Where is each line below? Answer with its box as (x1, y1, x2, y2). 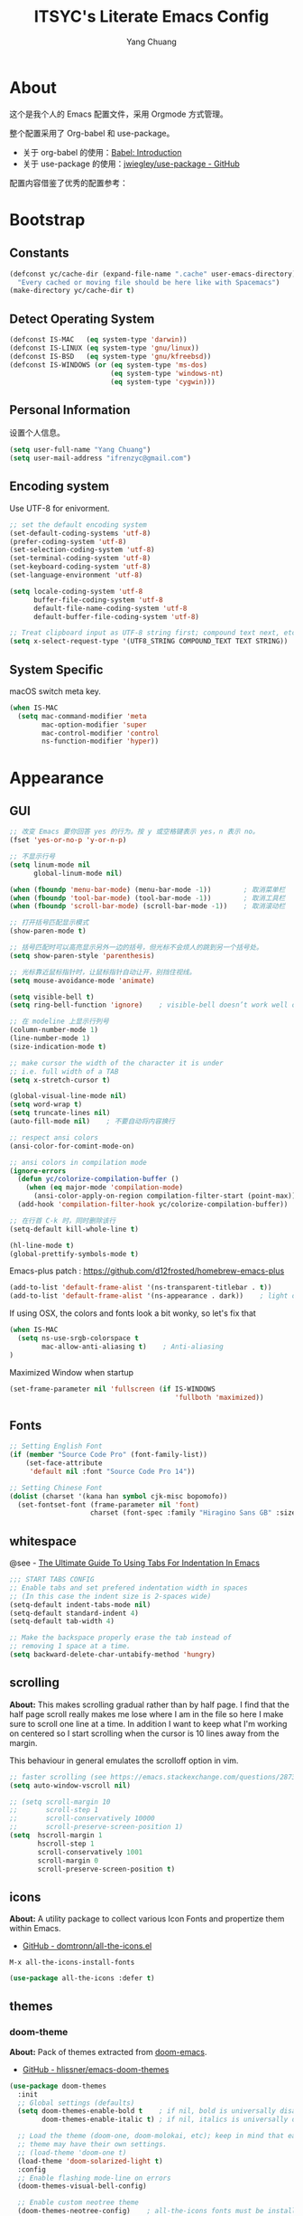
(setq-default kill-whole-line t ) (9, 1225, 140, 1234)
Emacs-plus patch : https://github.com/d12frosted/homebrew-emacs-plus (9, 1265, 285, 1276)
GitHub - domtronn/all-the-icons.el (22, 1940, 152, 1951)
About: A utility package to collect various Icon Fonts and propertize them (9, 1913, 285, 1924)
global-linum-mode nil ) (32, 869, 124, 878)
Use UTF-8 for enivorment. (9, 502, 110, 513)
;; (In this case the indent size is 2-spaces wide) (9, 1592, 212, 1601)
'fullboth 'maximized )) (174, 1393, 264, 1402)
